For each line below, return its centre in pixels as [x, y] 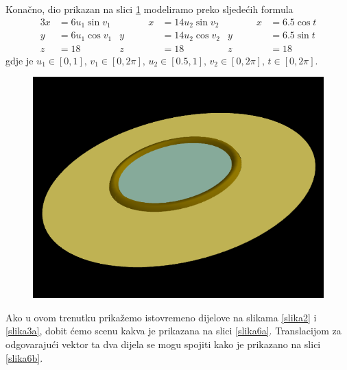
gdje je [20, 60]
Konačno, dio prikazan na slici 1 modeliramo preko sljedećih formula [149, 9]
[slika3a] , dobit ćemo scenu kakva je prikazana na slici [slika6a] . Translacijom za [173, 331]
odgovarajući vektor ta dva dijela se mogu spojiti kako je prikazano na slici [163, 344]
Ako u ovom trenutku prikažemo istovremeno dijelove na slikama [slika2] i [161, 317]
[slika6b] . [24, 357]
